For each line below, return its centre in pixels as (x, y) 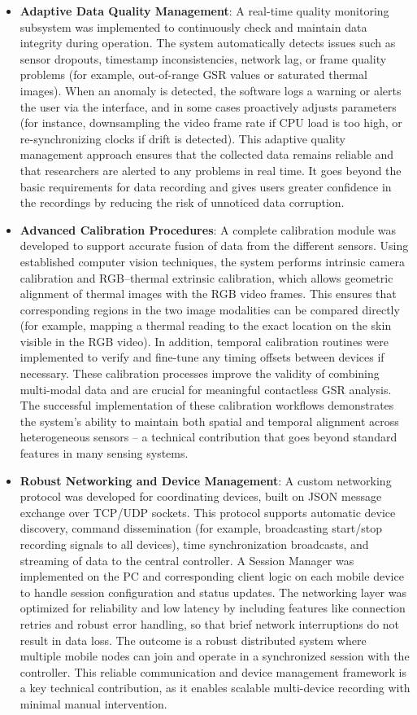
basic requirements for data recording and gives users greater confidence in (206, 186)
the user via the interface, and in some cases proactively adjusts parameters (208, 106)
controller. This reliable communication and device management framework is (213, 671)
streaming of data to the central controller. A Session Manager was (187, 560)
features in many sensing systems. (104, 453)
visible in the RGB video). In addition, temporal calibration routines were (204, 341)
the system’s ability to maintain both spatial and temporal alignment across (209, 421)
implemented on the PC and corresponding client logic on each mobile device (212, 576)
